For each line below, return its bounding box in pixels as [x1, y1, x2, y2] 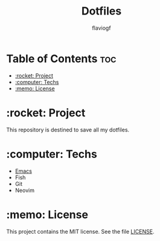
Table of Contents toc [6, 51, 117, 65]
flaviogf [92, 24, 111, 31]
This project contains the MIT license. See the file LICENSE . [6, 228, 155, 235]
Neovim [14, 187, 35, 194]
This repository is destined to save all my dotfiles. [6, 126, 130, 133]
